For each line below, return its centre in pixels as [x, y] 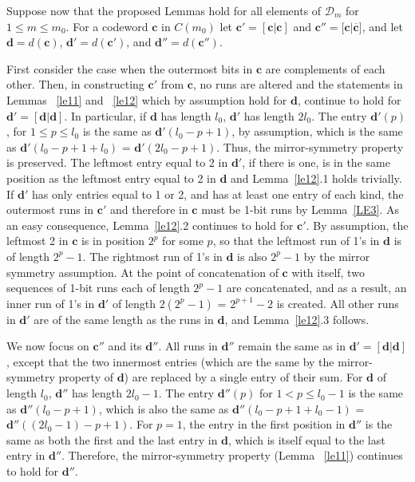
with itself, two [328, 272]
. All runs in [188, 346]
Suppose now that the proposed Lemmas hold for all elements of [164, 10]
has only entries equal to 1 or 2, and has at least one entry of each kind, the [217, 194]
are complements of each [325, 68]
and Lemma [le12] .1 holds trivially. [316, 178]
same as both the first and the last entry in [112, 439]
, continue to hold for [349, 99]
